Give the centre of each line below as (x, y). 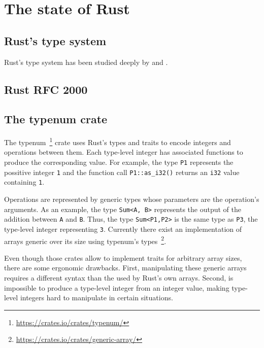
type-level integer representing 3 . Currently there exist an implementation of (123, 229)
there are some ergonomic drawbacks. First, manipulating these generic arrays (125, 268)
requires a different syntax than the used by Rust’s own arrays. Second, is (119, 277)
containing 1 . (24, 182)
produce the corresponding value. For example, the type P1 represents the (119, 162)
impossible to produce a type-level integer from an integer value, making (117, 287)
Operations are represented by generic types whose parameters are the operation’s (132, 199)
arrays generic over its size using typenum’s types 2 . (85, 240)
